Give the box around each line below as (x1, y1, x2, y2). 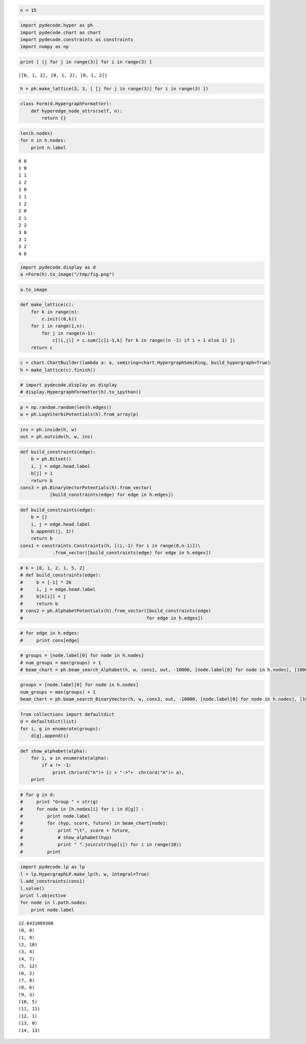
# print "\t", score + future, (20, 827, 131, 833)
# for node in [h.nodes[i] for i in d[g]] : (20, 806, 144, 812)
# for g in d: (20, 791, 56, 798)
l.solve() (20, 885, 45, 891)
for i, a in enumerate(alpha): (31, 755, 109, 761)
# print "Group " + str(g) (20, 799, 99, 805)
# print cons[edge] (20, 637, 80, 643)
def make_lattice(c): (20, 302, 74, 308)
